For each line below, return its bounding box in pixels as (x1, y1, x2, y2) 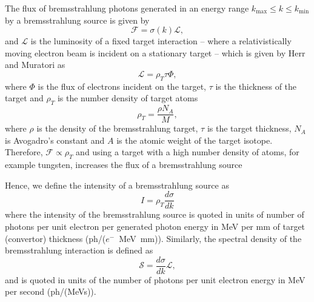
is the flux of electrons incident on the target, (38, 79, 206, 92)
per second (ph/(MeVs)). (5, 285, 96, 298)
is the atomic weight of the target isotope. (116, 133, 273, 146)
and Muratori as (5, 58, 65, 71)
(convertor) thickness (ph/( (5, 232, 106, 244)
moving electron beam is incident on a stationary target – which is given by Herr (5, 46, 306, 59)
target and (5, 92, 44, 104)
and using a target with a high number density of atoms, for (76, 146, 299, 158)
